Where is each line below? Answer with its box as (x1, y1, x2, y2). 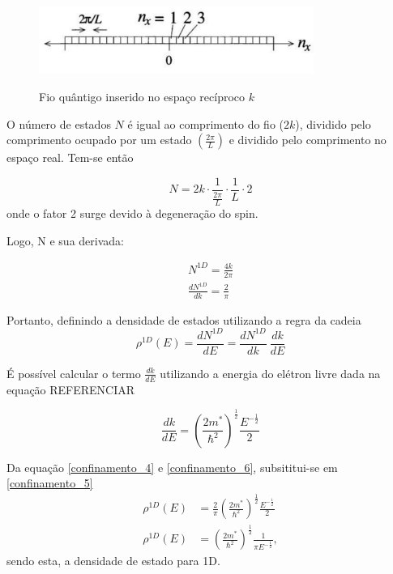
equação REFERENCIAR (6, 381, 135, 398)
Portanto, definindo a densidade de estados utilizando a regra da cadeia (6, 311, 361, 328)
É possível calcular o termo (6, 364, 141, 381)
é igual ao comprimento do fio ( (127, 115, 284, 132)
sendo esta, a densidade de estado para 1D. (6, 552, 220, 569)
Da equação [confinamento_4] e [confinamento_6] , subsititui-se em (6, 458, 338, 475)
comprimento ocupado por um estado (6, 131, 192, 148)
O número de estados (6, 115, 111, 132)
